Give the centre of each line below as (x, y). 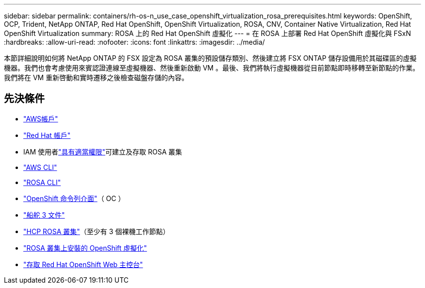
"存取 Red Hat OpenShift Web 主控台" (83, 264)
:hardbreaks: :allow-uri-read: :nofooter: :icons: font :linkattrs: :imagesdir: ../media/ (134, 42)
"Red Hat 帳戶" (47, 135)
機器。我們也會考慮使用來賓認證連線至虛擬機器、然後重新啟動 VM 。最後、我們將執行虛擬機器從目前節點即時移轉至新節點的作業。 (212, 68)
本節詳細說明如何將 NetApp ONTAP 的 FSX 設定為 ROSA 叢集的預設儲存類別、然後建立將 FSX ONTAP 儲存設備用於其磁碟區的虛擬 (210, 58)
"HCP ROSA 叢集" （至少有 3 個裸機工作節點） (97, 231)
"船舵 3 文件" (44, 215)
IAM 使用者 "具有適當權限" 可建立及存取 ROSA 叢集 (103, 152)
